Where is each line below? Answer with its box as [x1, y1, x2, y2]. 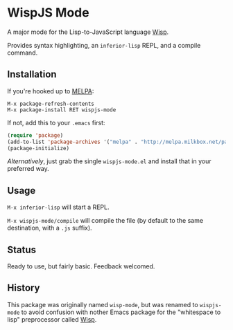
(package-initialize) [7, 145, 70, 152]
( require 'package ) [7, 131, 64, 139]
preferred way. [7, 165, 50, 173]
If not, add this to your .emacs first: [7, 118, 105, 127]
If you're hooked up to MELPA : [7, 86, 94, 95]
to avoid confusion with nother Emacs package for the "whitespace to [21, 308, 221, 316]
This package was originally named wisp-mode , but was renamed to [7, 300, 199, 309]
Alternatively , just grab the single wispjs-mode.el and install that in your [7, 157, 212, 165]
